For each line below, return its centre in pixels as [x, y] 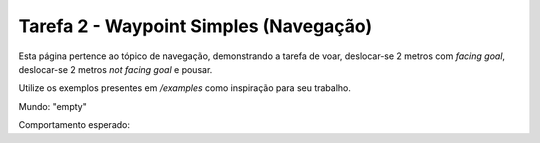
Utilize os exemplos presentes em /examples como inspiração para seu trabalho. [185, 88]
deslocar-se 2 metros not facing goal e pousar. [115, 69]
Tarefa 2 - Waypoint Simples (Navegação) [195, 26]
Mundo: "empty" [52, 106]
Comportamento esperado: [74, 125]
